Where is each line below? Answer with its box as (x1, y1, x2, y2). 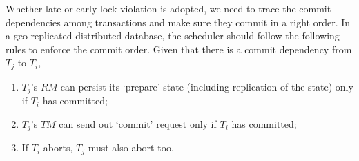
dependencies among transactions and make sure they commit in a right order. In (6, 15, 351, 29)
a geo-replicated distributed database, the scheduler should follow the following (6, 28, 340, 43)
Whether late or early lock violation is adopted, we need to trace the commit (6, 1, 331, 15)
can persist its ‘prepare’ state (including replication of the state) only (60, 79, 353, 93)
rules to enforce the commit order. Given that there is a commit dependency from (6, 41, 352, 56)
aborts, (43, 140, 73, 155)
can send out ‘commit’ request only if (59, 116, 217, 131)
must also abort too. (88, 140, 174, 155)
